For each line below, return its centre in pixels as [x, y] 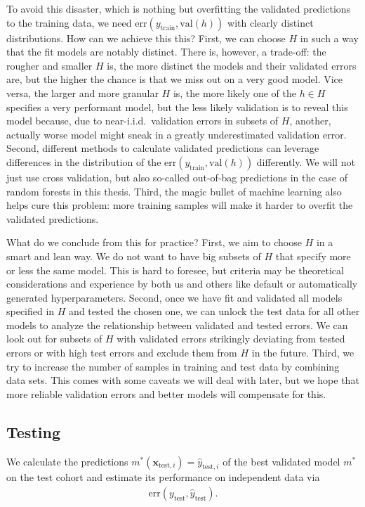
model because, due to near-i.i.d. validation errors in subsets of [142, 121]
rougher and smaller [49, 65]
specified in [31, 311]
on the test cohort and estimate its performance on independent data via [163, 477]
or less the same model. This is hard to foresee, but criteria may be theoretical [175, 270]
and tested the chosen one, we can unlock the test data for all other [214, 311]
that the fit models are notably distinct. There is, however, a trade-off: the [166, 52]
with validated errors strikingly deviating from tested [231, 339]
